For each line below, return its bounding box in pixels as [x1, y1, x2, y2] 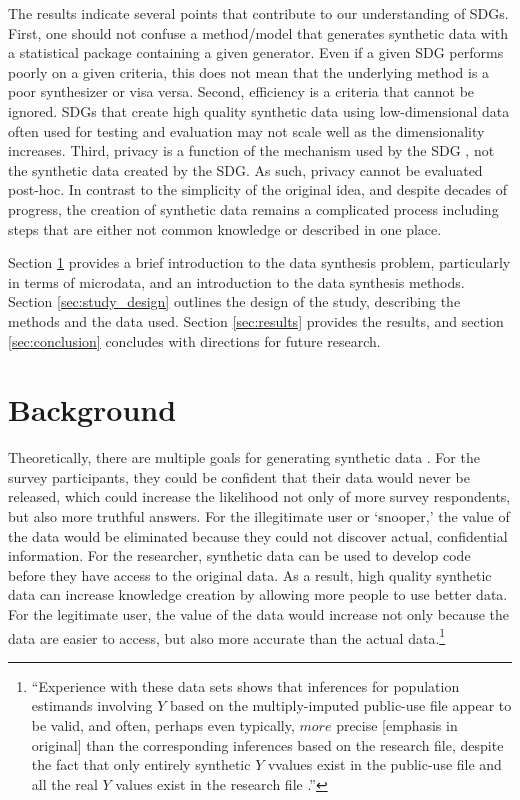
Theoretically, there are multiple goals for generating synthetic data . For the [8, 447, 480, 468]
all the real [31, 773, 98, 794]
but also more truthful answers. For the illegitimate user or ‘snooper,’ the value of [8, 506, 510, 526]
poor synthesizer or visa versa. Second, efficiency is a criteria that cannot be [8, 81, 475, 102]
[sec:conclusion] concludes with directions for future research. [8, 330, 381, 351]
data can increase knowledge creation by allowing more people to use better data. [8, 584, 508, 605]
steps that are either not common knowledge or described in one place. [8, 218, 442, 239]
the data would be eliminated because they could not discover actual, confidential [8, 525, 508, 546]
